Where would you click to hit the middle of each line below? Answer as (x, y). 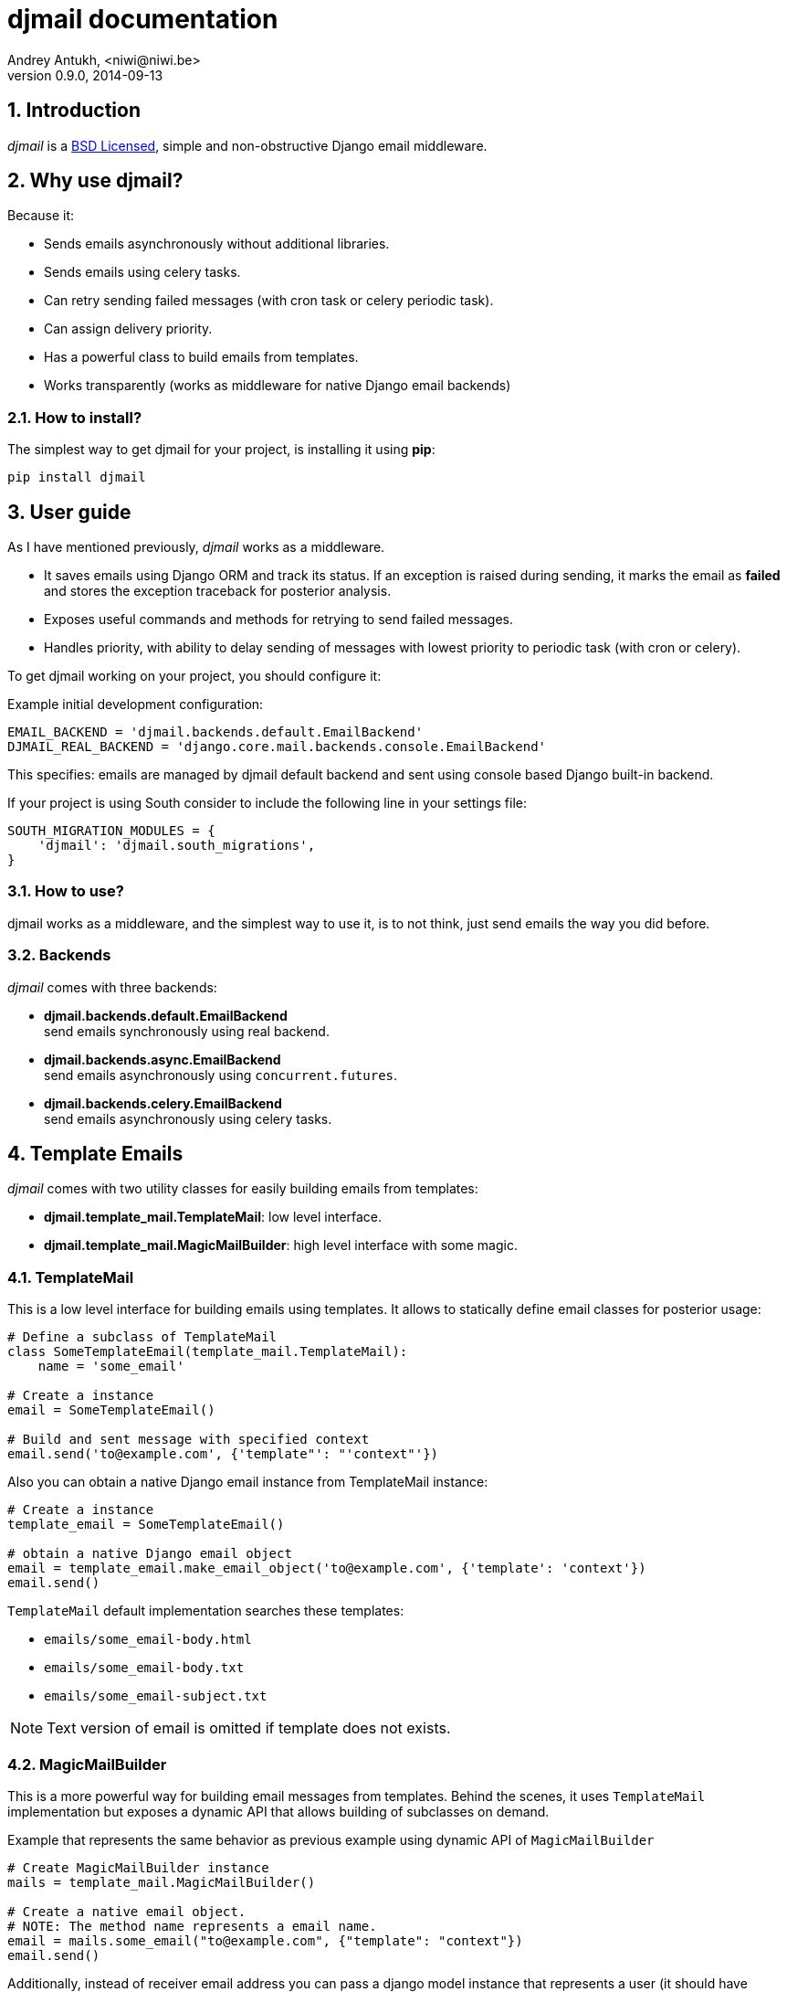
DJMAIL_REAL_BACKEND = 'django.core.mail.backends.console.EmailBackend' (277, 747)
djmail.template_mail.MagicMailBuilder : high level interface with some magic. (281, 1245)
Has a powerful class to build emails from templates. (201, 357)
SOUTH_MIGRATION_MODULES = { (111, 831)
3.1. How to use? (66, 891)
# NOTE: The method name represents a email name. (192, 1926)
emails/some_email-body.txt (144, 1668)
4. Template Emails (95, 1153)
